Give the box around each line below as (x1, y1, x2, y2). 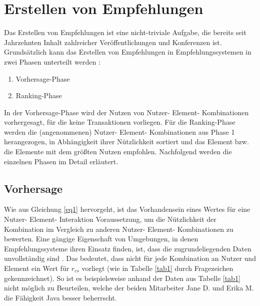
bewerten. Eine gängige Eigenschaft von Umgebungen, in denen (4, 233, 198, 244)
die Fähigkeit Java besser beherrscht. (4, 292, 117, 302)
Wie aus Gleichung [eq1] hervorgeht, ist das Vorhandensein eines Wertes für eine (4, 204, 250, 214)
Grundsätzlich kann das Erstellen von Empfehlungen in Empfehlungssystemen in (4, 47, 251, 57)
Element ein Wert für (4, 263, 69, 273)
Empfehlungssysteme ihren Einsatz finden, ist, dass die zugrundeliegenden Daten (4, 243, 251, 253)
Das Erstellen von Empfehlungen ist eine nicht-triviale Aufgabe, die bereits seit (4, 27, 246, 38)
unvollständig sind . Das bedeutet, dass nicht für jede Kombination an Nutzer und (4, 253, 256, 263)
